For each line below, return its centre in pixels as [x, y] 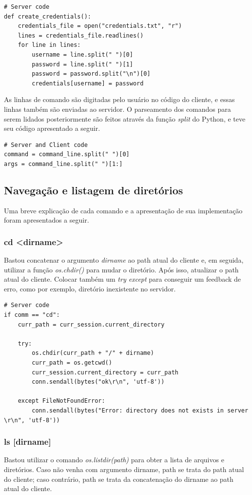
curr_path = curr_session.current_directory [91, 324]
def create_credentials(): [48, 16]
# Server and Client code [46, 145]
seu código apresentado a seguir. [52, 128]
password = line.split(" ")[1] [82, 64]
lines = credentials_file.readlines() [81, 35]
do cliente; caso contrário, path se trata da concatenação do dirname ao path [119, 479]
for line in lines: [49, 45]
